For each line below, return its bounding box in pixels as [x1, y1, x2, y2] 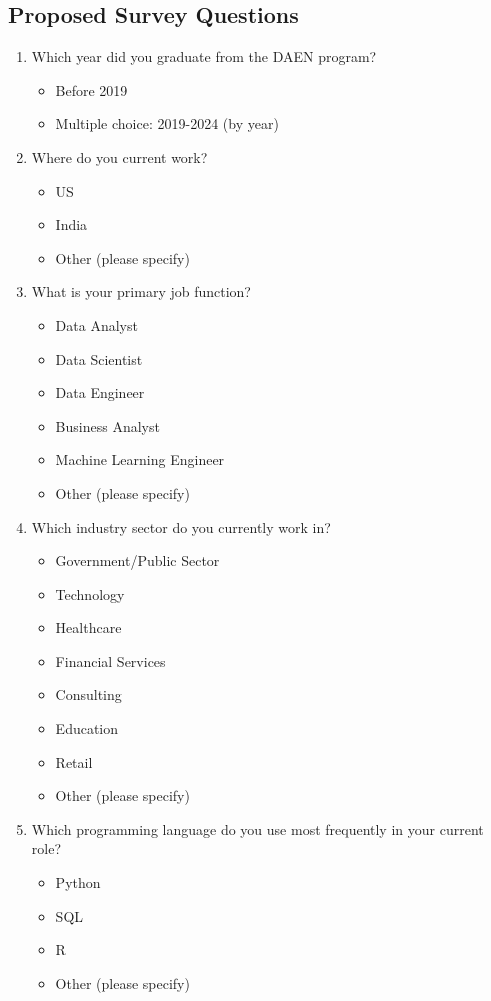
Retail [55, 751, 93, 772]
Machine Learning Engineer [55, 449, 225, 470]
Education [55, 718, 119, 739]
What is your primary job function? [31, 281, 251, 302]
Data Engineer [55, 382, 145, 403]
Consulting [55, 684, 122, 705]
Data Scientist [55, 348, 143, 369]
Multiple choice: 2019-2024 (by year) [55, 113, 279, 134]
